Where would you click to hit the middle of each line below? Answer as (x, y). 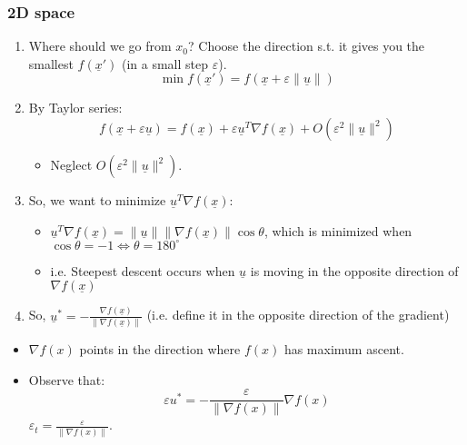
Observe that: (67, 379)
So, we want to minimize (97, 200)
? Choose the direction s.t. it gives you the (307, 46)
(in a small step (165, 63)
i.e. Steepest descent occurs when (143, 270)
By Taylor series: (75, 108)
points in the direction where (160, 348)
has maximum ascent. (344, 348)
